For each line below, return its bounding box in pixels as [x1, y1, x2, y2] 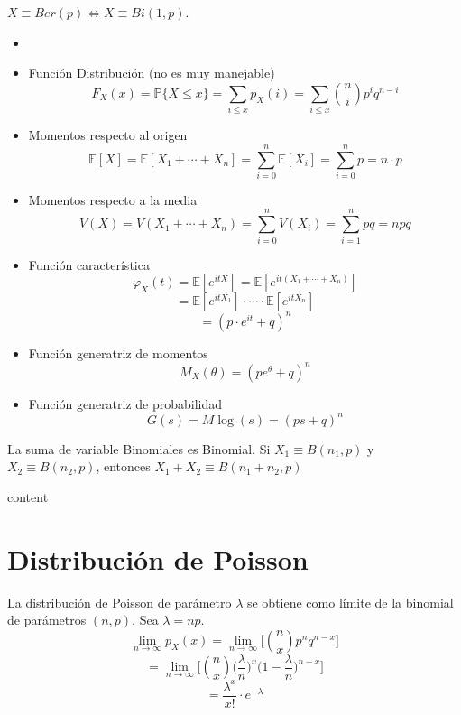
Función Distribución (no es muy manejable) [28, 63, 275, 82]
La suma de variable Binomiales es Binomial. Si [7, 439, 271, 458]
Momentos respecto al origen [28, 125, 188, 144]
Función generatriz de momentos [28, 343, 208, 362]
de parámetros [7, 610, 87, 629]
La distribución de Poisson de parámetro [7, 592, 232, 611]
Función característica [28, 255, 150, 274]
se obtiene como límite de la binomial [246, 592, 454, 611]
